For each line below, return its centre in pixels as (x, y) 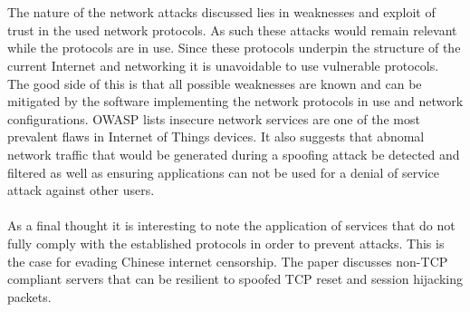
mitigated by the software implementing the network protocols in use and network (235, 101)
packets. (29, 296)
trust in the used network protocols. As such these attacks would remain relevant (232, 29)
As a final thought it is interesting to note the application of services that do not (231, 225)
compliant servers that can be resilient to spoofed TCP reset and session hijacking (235, 279)
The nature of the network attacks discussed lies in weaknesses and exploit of (221, 12)
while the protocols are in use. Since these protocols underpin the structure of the (234, 48)
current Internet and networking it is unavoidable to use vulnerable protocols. (223, 65)
